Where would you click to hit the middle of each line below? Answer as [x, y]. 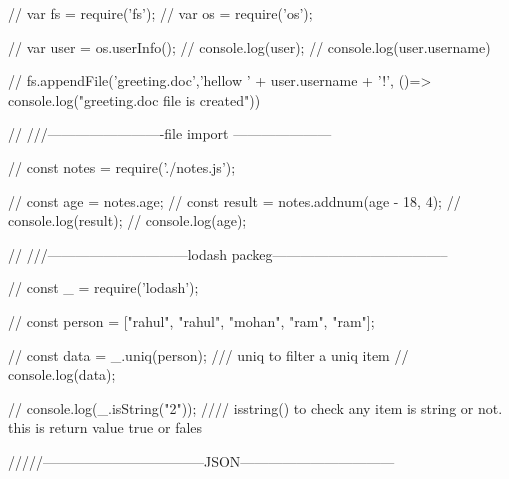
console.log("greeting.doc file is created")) [134, 99]
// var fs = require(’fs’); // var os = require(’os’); [160, 13]
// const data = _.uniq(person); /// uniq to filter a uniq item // [208, 354]
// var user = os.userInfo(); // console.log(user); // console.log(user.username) [249, 46]
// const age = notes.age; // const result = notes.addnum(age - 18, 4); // [234, 200]
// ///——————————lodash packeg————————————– [228, 253]
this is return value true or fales [105, 427]
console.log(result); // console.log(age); [127, 220]
